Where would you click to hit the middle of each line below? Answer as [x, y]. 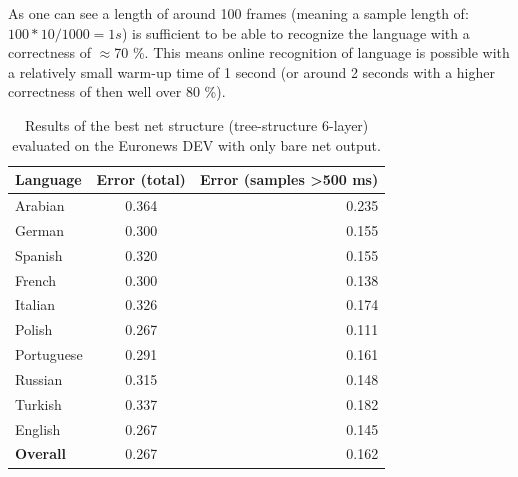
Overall [40, 453]
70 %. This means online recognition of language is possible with [312, 52]
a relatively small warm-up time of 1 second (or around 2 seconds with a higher [251, 71]
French [36, 279]
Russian [39, 378]
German [40, 229]
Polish [34, 329]
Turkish [38, 403]
